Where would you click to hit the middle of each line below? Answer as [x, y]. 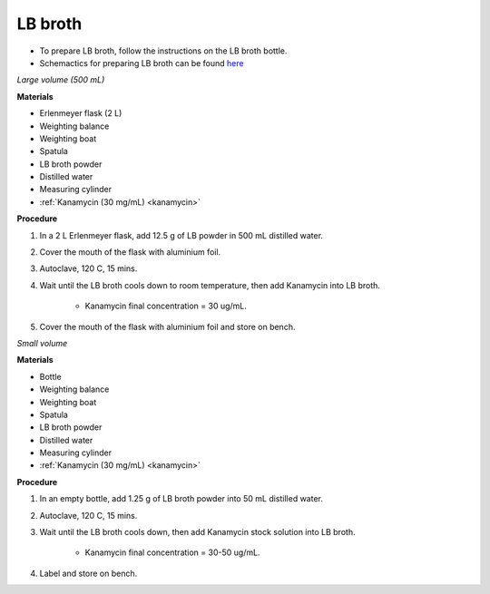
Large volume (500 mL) [61, 80]
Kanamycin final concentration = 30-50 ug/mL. [172, 552]
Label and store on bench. [88, 573]
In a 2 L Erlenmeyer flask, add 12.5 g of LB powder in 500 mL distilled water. [181, 235]
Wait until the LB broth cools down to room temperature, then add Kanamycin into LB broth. [210, 285]
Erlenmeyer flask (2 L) [81, 113]
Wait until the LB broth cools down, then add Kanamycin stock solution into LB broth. [197, 532]
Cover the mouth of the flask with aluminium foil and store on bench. [167, 326]
